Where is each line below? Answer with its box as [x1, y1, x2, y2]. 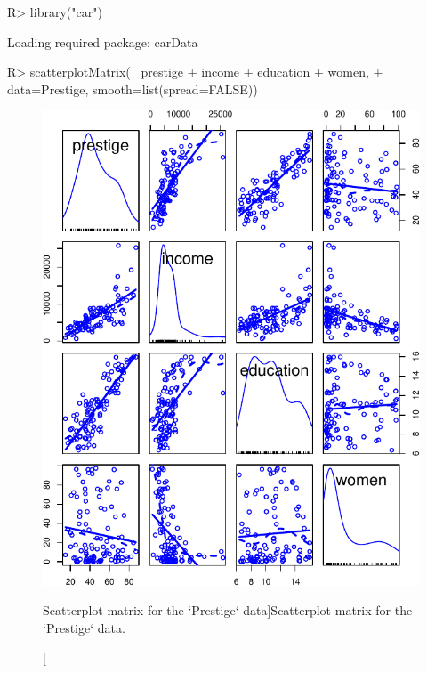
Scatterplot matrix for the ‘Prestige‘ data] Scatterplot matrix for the [43, 601, 413, 620]
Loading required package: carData [7, 32, 198, 51]
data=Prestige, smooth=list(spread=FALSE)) [7, 79, 258, 98]
